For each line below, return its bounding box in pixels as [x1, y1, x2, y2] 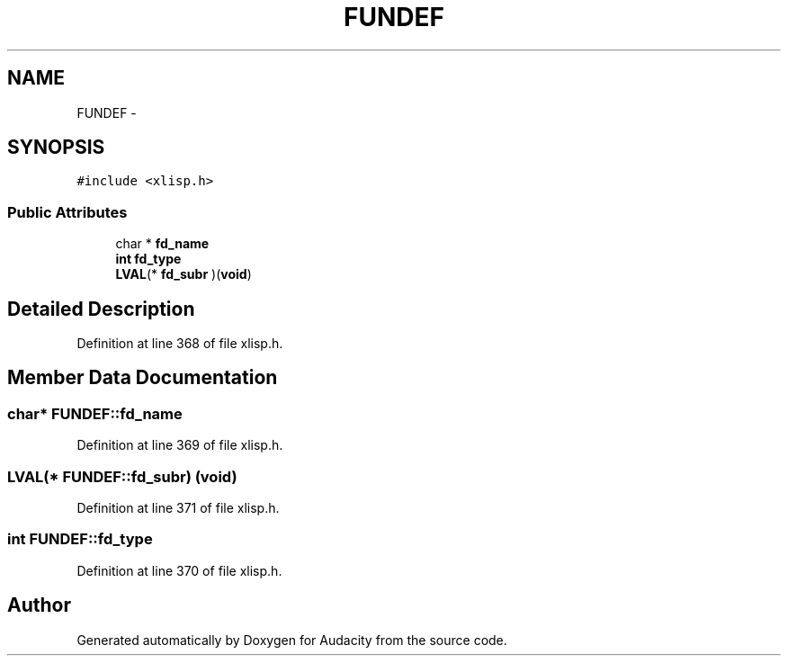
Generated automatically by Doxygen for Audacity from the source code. [76, 632, 507, 648]
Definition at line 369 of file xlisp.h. [76, 437, 283, 453]
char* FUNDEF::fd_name [7, 404, 183, 423]
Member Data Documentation [7, 366, 278, 390]
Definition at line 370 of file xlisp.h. [76, 562, 282, 578]
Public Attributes [7, 202, 128, 221]
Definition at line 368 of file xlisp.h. [76, 336, 283, 352]
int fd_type [115, 251, 182, 267]
